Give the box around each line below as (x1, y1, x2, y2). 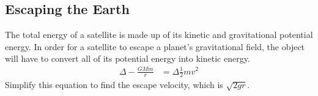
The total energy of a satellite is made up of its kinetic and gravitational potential (5, 28, 313, 41)
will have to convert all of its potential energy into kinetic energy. (5, 52, 250, 65)
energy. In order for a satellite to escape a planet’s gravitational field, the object (5, 40, 305, 53)
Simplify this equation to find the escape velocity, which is (5, 78, 223, 91)
